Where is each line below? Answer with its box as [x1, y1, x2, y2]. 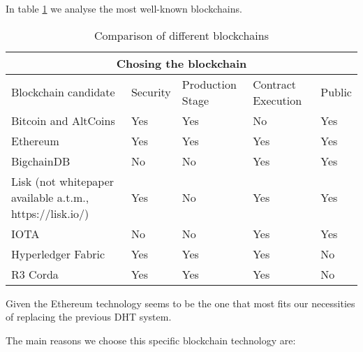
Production [181, 75, 237, 92]
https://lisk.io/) [11, 205, 89, 221]
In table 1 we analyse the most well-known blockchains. [6, 1, 242, 15]
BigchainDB [11, 152, 71, 169]
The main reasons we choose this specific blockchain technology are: [6, 332, 296, 347]
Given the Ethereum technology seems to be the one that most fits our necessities [6, 295, 355, 310]
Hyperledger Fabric [11, 245, 105, 262]
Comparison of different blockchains [94, 27, 269, 43]
